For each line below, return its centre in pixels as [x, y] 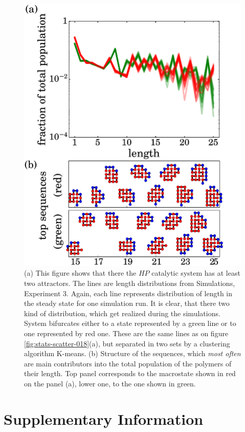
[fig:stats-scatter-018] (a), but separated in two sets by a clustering [127, 343]
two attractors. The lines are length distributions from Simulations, [130, 283]
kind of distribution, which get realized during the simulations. [122, 313]
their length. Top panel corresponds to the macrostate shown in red [130, 373]
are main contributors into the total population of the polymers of [128, 363]
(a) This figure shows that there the [80, 273]
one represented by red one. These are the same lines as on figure [126, 333]
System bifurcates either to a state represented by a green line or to [130, 323]
